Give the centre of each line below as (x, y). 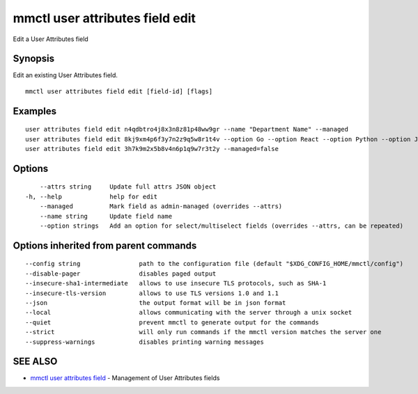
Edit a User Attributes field (51, 39)
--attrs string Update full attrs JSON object (128, 187)
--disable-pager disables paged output (121, 274)
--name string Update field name (106, 216)
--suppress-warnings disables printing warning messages (145, 342)
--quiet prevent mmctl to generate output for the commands (172, 322)
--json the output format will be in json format (156, 302)
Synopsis (34, 59)
